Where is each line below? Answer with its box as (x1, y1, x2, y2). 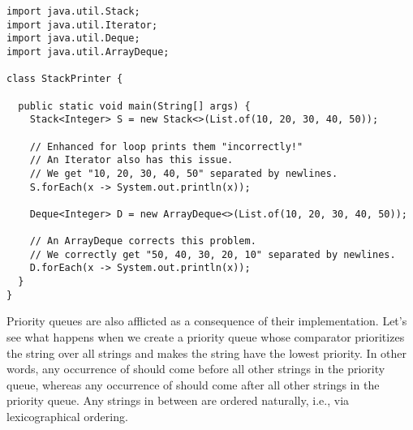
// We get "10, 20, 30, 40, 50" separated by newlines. (29, 167, 338, 179)
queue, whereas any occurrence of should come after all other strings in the (6, 376, 380, 393)
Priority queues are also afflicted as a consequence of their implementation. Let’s (6, 312, 407, 329)
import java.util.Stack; (6, 6, 140, 17)
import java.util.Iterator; (6, 19, 158, 31)
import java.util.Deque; (6, 32, 140, 45)
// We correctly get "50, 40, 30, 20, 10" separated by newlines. (29, 248, 396, 260)
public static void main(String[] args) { (18, 100, 251, 112)
